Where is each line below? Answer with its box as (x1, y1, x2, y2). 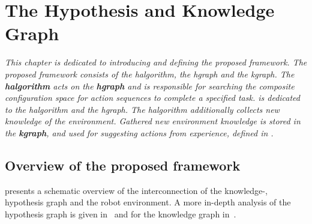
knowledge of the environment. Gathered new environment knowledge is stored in (5, 115, 301, 127)
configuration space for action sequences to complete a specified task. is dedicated (5, 91, 300, 104)
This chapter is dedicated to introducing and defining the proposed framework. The (5, 56, 307, 68)
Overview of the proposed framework (5, 156, 241, 174)
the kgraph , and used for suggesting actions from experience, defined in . (5, 126, 274, 139)
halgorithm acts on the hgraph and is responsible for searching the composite (5, 79, 295, 92)
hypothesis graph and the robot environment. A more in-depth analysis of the (5, 196, 291, 208)
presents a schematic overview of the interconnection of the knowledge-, (5, 184, 268, 196)
